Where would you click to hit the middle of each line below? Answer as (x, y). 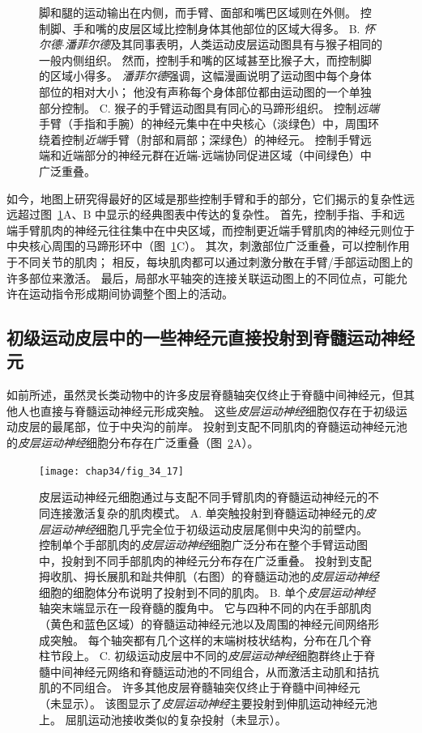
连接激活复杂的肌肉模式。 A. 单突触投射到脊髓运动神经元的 (207, 512)
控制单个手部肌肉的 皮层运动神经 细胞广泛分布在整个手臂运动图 (203, 545)
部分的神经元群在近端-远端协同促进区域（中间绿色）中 (228, 155)
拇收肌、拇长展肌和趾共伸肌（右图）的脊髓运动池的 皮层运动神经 (209, 576)
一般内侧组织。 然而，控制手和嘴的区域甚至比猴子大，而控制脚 (205, 60)
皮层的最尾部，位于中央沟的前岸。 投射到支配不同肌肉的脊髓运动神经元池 (212, 426)
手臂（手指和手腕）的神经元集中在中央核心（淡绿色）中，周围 (203, 124)
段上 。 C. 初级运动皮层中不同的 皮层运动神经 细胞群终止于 (213, 656)
